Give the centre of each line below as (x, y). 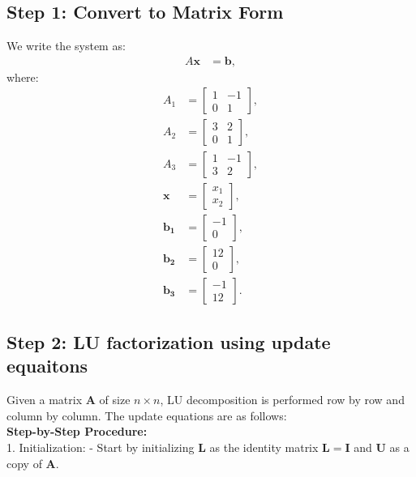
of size (115, 400)
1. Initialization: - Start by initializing (101, 447)
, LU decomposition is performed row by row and (282, 400)
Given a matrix (45, 400)
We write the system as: (66, 46)
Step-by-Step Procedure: (77, 431)
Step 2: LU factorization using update (169, 342)
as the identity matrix (264, 447)
